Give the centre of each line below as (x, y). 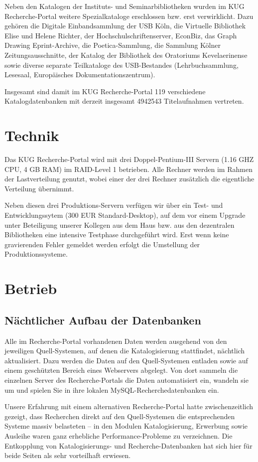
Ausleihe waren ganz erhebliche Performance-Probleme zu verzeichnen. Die (119, 435)
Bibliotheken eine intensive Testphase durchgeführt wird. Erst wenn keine (117, 234)
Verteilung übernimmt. (39, 188)
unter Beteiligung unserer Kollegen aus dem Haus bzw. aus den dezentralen (120, 225)
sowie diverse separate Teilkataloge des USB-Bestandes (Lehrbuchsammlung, (122, 65)
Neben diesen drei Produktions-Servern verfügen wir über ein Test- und (114, 205)
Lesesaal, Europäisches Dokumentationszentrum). (80, 75)
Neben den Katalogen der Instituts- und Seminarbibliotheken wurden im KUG (125, 6)
